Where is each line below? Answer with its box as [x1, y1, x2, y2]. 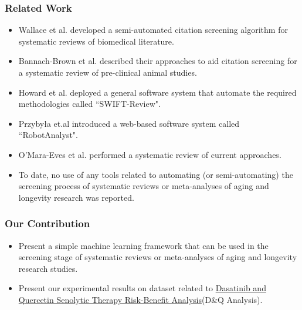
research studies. [18, 262, 78, 274]
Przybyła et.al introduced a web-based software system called [18, 117, 240, 129]
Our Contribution [5, 216, 90, 231]
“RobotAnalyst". [18, 129, 78, 141]
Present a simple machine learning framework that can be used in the [18, 239, 269, 251]
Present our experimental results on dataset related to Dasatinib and [18, 282, 266, 294]
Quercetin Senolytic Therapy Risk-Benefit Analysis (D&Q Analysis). [18, 293, 263, 305]
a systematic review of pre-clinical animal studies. [18, 66, 197, 78]
